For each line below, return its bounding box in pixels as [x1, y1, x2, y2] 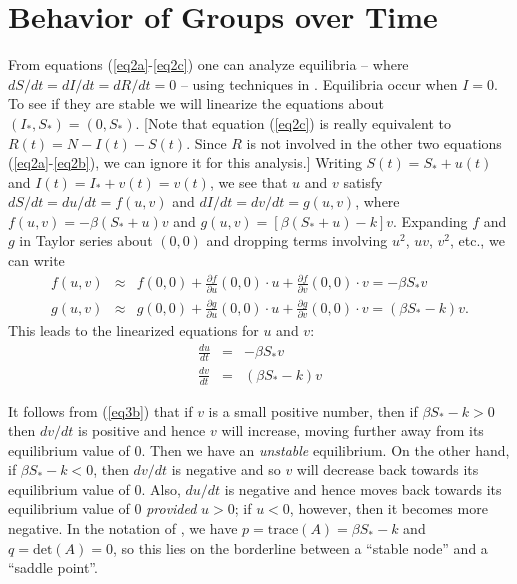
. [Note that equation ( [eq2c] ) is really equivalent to [135, 112, 451, 133]
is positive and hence [77, 420, 206, 441]
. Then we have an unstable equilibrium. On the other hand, [141, 439, 510, 460]
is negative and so [171, 459, 281, 480]
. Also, [141, 478, 181, 499]
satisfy [343, 171, 383, 192]
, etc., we [450, 230, 505, 251]
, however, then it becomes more [289, 498, 488, 519]
